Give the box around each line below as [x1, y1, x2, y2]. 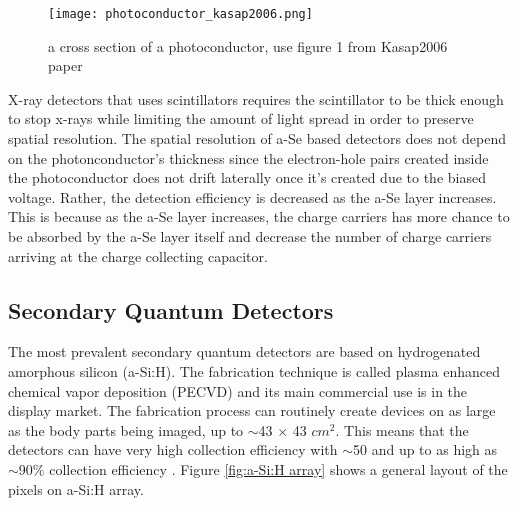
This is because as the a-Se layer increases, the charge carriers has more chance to [8, 206, 510, 227]
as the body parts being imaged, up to [8, 419, 244, 440]
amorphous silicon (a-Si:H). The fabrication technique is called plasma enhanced [8, 360, 500, 381]
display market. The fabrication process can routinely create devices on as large [8, 400, 496, 421]
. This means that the [335, 419, 469, 440]
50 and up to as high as [353, 439, 498, 460]
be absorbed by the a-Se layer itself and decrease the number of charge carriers [8, 226, 492, 246]
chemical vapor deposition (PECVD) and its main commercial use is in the [8, 380, 468, 401]
